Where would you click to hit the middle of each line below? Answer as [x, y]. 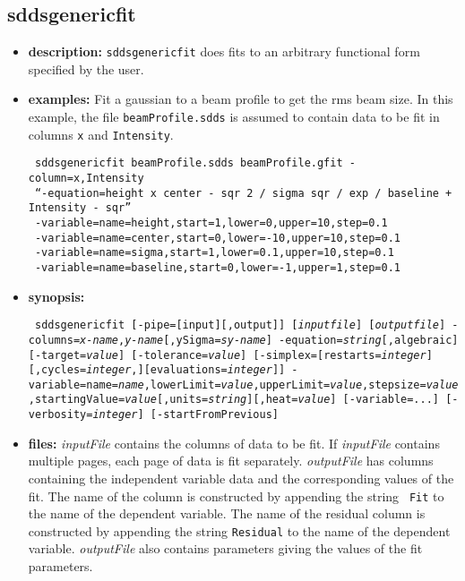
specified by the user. [86, 68]
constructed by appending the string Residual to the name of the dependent [239, 530]
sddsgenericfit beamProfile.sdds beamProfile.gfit [189, 163]
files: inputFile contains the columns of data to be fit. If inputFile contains [234, 443]
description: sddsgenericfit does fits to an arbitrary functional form [224, 51]
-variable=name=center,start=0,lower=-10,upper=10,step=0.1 [218, 238]
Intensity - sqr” [80, 208]
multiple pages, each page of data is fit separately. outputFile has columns [231, 461]
